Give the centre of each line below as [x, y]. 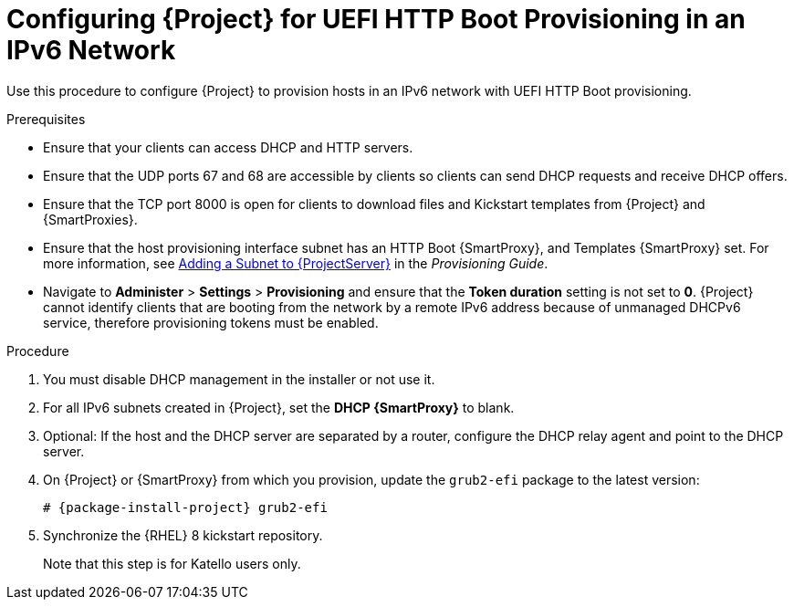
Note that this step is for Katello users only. [172, 563]
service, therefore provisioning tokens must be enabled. [211, 322]
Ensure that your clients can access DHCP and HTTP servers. [228, 147]
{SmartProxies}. [90, 219]
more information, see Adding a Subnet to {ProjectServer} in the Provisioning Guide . [296, 263]
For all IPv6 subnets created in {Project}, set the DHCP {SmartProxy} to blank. [279, 407]
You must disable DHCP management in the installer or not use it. [239, 379]
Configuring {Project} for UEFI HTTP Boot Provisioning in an [376, 19]
